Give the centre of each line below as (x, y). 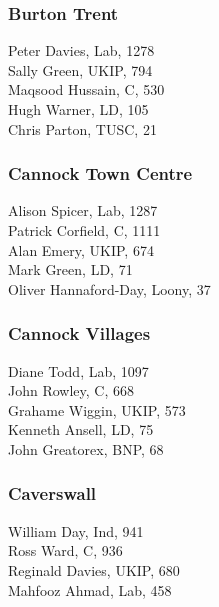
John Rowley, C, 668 (71, 390)
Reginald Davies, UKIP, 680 (94, 569)
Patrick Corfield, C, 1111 (84, 230)
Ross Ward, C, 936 (65, 550)
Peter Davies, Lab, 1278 (81, 50)
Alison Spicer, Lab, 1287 (83, 210)
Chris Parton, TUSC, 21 (82, 128)
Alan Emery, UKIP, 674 (81, 249)
